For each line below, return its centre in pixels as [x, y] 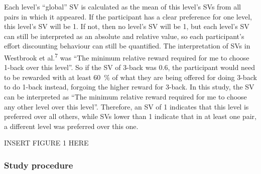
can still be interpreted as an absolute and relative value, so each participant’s [124, 36]
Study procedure [39, 165]
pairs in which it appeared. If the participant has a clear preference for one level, [128, 16]
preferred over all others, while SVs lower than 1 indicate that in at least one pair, [130, 116]
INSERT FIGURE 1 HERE [46, 143]
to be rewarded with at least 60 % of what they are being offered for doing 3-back [130, 77]
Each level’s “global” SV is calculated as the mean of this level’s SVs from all [122, 6]
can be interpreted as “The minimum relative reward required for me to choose [125, 96]
